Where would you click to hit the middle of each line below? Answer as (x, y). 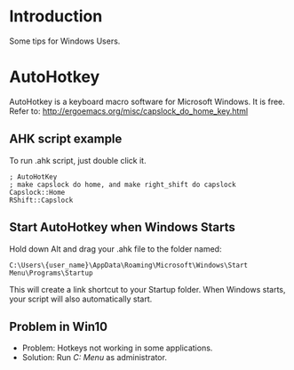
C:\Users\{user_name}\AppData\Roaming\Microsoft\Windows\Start (129, 265)
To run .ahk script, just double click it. (78, 160)
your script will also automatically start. (81, 299)
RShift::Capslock (41, 200)
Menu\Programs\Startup (51, 273)
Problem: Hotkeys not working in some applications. (117, 348)
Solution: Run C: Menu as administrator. (94, 358)
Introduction (56, 16)
